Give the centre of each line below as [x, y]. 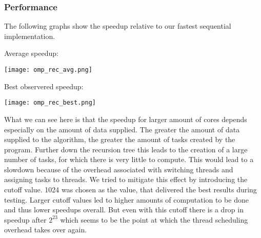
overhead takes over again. [46, 230]
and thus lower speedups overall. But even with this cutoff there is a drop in [124, 210]
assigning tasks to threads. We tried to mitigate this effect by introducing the [126, 179]
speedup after [25, 219]
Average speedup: [31, 53]
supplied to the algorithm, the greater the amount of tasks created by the [120, 139]
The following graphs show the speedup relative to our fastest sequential [118, 26]
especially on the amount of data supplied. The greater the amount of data [122, 129]
